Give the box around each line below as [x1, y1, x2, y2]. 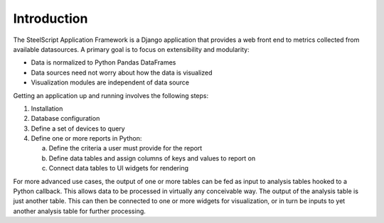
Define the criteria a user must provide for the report [48, 144, 203, 153]
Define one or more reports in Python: [31, 134, 142, 143]
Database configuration [31, 114, 100, 123]
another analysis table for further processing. [13, 207, 146, 215]
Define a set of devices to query [31, 124, 125, 133]
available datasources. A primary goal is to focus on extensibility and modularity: [13, 45, 250, 53]
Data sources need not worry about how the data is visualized [31, 68, 213, 77]
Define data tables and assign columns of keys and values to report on [48, 153, 256, 163]
